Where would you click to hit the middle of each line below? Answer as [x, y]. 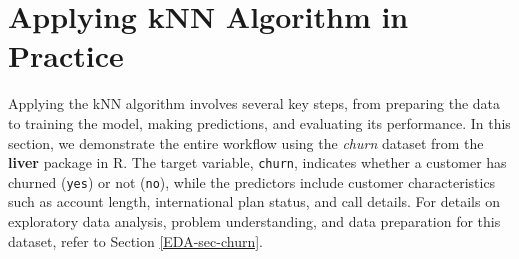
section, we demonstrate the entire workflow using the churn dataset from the [246, 142]
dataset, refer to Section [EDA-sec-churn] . [136, 240]
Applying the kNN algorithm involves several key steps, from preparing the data [254, 103]
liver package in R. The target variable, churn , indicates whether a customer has [257, 162]
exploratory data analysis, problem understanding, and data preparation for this [254, 221]
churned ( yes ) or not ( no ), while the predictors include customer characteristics [252, 181]
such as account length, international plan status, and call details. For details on [254, 201]
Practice [66, 55]
